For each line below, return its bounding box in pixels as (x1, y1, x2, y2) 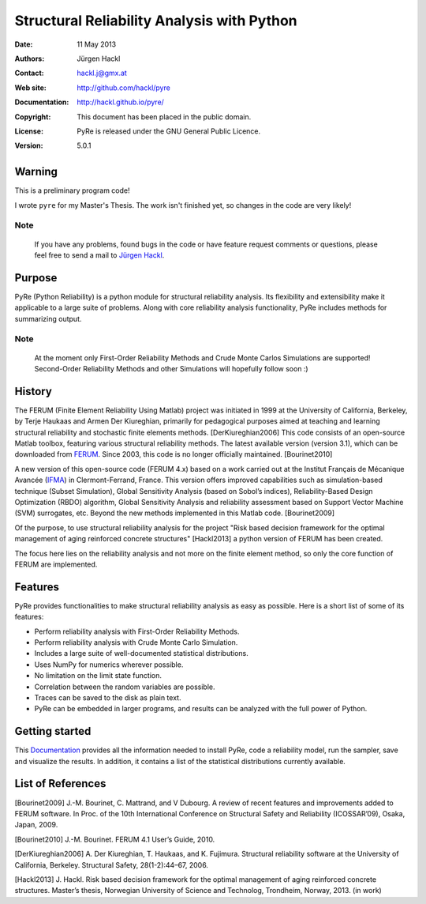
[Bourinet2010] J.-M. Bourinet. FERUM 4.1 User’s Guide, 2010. (14, 834, 215, 844)
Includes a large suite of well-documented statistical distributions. (34, 649, 248, 658)
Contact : (14, 68, 45, 78)
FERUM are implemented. (14, 559, 98, 569)
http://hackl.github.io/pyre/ (77, 97, 165, 107)
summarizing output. (14, 314, 82, 323)
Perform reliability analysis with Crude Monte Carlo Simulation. (34, 638, 238, 647)
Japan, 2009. (14, 820, 58, 830)
